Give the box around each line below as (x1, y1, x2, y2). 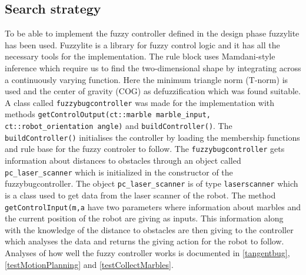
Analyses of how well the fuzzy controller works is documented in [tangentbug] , (5, 246, 290, 259)
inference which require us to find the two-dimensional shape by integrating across (5, 61, 301, 74)
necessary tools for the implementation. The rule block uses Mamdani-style (5, 50, 275, 62)
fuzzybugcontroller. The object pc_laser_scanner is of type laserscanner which (5, 177, 298, 190)
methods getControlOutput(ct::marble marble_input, (5, 108, 211, 120)
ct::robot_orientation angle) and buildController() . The (5, 120, 232, 132)
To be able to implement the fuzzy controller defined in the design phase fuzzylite (5, 27, 300, 39)
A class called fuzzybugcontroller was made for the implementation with (5, 96, 275, 108)
